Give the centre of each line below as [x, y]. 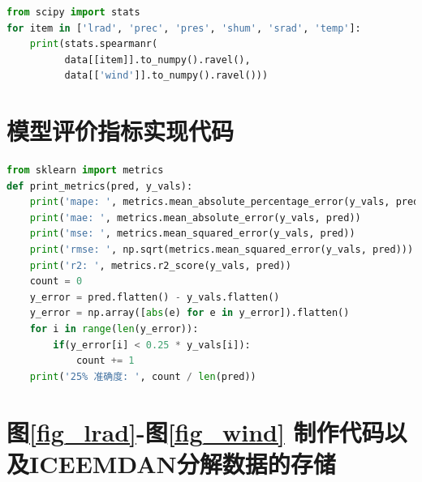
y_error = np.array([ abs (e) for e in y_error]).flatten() [189, 313]
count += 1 [105, 361]
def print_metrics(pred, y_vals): [100, 186]
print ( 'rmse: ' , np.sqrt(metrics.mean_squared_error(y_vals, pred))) [222, 250]
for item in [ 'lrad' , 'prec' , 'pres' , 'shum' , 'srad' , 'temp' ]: [184, 28]
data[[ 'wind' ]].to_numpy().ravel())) [166, 76]
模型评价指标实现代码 [121, 131]
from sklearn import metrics [85, 171]
